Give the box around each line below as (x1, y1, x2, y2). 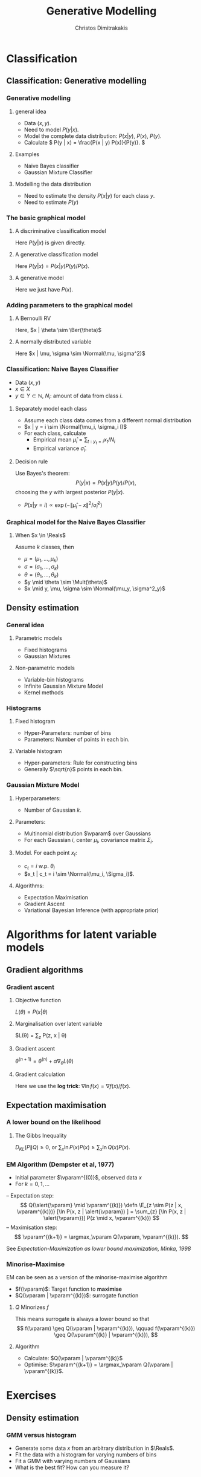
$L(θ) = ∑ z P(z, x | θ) (14, 1031, 67, 1040)
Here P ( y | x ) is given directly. (14, 239, 86, 246)
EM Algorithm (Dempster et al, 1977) (6, 1160, 115, 1169)
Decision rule (14, 458, 48, 465)
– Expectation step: (6, 1192, 54, 1199)
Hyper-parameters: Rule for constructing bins (24, 759, 138, 766)
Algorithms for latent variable (6, 928, 157, 942)
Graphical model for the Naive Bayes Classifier (6, 518, 146, 526)
